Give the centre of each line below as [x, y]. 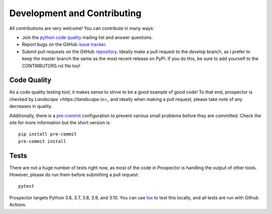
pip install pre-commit [48, 134]
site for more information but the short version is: [60, 122]
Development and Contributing [76, 13]
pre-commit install [42, 141]
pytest [26, 186]
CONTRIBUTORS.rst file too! [51, 66]
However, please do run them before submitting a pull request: [74, 175]
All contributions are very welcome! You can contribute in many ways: [82, 28]
